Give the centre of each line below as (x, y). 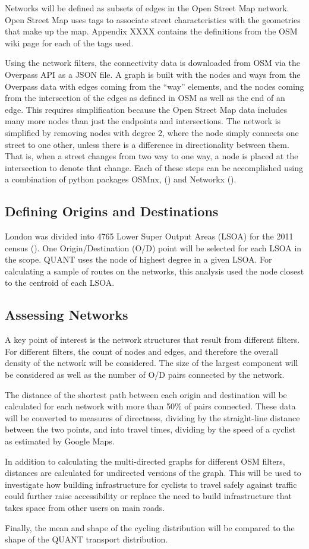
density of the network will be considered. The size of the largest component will (152, 363)
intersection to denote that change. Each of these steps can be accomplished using (154, 167)
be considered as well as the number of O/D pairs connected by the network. (145, 375)
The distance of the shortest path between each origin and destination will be (146, 394)
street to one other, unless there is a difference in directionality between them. (147, 144)
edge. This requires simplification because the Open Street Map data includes (146, 109)
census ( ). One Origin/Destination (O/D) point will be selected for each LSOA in (153, 247)
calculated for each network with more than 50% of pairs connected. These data (150, 406)
